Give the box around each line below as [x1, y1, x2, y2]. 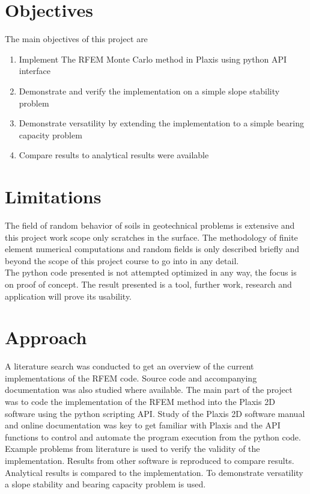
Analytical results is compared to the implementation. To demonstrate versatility [5, 466, 303, 478]
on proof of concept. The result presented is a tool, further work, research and [5, 277, 292, 290]
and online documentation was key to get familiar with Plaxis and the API [5, 419, 281, 431]
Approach [5, 325, 87, 350]
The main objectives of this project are [5, 32, 148, 45]
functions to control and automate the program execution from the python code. [5, 430, 301, 443]
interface [19, 64, 50, 77]
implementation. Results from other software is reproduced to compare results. [5, 454, 294, 467]
